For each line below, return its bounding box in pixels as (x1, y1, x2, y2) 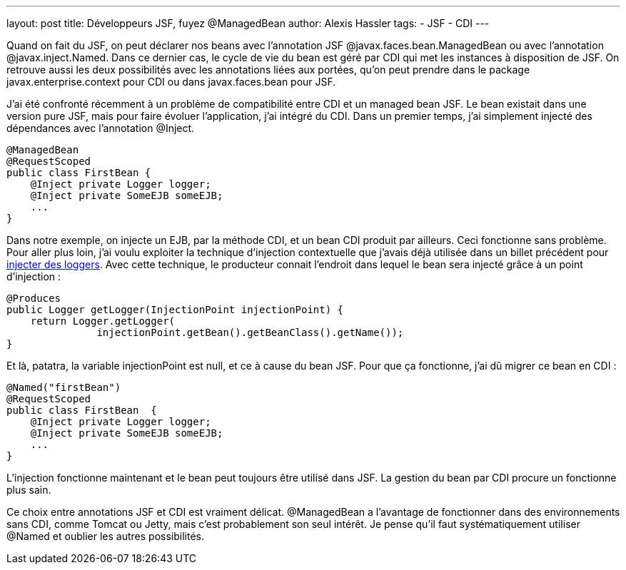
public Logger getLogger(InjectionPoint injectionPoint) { (6, 304, 344, 315)
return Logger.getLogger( (30, 315, 176, 327)
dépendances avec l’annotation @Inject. (6, 122, 195, 134)
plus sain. (6, 484, 51, 496)
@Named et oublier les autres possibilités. (6, 530, 204, 542)
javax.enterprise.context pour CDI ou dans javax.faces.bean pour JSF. (6, 76, 336, 88)
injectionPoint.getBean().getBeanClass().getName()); (96, 327, 404, 338)
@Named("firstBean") (6, 382, 121, 393)
